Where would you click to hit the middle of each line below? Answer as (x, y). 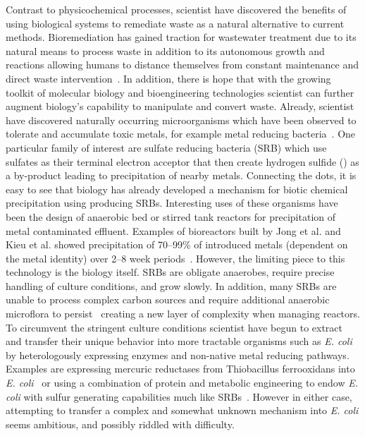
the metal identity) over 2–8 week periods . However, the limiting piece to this (175, 258)
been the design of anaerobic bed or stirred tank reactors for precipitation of (171, 216)
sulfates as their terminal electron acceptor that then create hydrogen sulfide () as (182, 161)
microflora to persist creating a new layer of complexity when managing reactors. (183, 314)
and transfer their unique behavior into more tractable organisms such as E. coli (179, 341)
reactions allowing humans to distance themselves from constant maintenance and (182, 65)
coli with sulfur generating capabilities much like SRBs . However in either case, (179, 396)
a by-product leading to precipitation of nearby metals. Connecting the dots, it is (181, 175)
